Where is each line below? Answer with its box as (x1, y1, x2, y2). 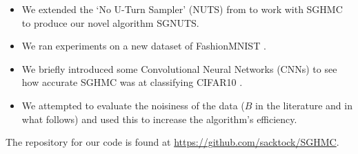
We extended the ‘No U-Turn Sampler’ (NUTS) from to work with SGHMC (21, 2, 343, 16)
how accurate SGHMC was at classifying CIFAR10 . (21, 75, 243, 89)
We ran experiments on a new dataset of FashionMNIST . (21, 38, 266, 53)
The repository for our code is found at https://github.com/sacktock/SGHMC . (6, 135, 339, 149)
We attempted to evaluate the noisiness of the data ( (21, 98, 245, 112)
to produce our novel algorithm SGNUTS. (21, 15, 199, 30)
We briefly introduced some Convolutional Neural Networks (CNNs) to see (21, 61, 337, 76)
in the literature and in (255, 98, 352, 112)
